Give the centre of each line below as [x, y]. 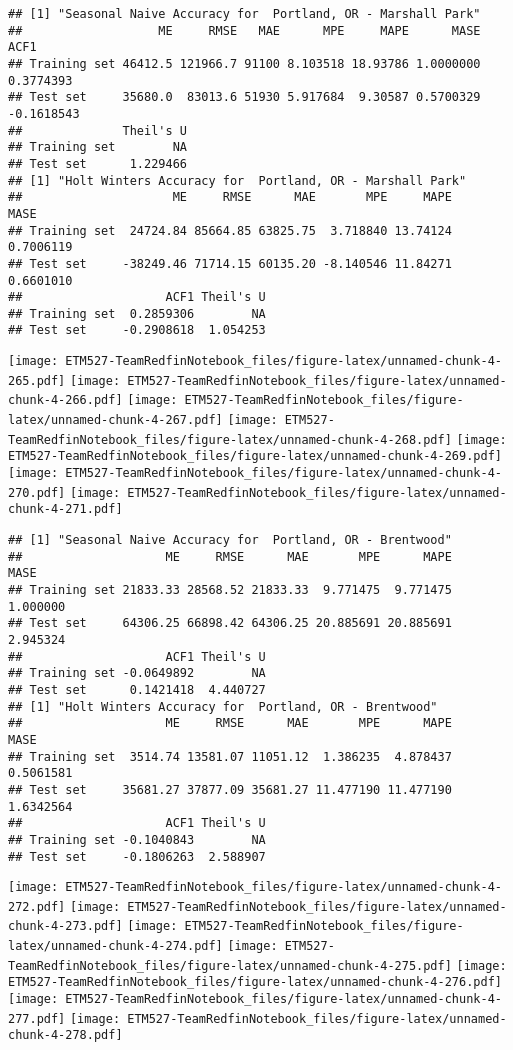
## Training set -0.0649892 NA [137, 673]
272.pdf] [37, 906]
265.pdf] [37, 380]
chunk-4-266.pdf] [65, 400]
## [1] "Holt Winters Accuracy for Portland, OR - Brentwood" [223, 706]
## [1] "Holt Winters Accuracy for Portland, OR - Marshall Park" [237, 180]
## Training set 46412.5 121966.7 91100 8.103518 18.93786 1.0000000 [244, 63]
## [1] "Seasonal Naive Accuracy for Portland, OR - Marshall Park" [244, 14]
